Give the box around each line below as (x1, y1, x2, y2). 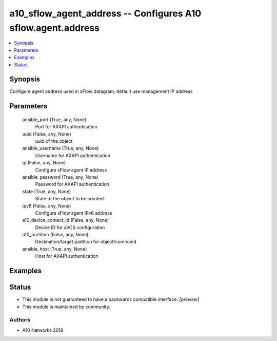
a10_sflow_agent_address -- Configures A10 (9, 8, 202, 19)
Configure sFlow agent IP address (35, 167, 107, 173)
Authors (9, 316, 31, 324)
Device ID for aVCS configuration (35, 224, 105, 231)
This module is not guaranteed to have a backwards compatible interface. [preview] (22, 296, 200, 302)
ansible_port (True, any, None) (22, 116, 87, 123)
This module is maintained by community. (22, 304, 110, 310)
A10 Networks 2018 (22, 327, 64, 333)
